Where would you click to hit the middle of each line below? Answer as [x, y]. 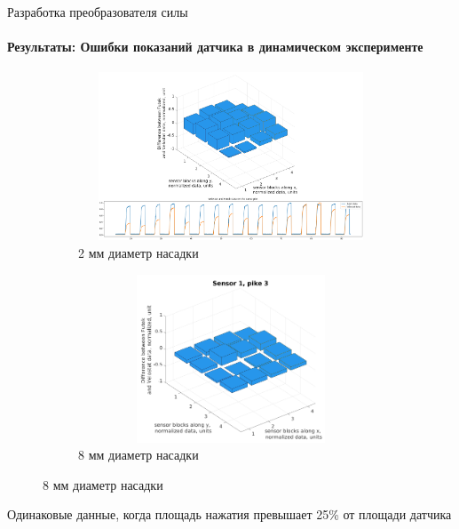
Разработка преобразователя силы [98, 12]
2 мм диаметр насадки [138, 252]
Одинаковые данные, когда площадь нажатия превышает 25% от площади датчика [229, 514]
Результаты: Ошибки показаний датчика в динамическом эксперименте [215, 47]
